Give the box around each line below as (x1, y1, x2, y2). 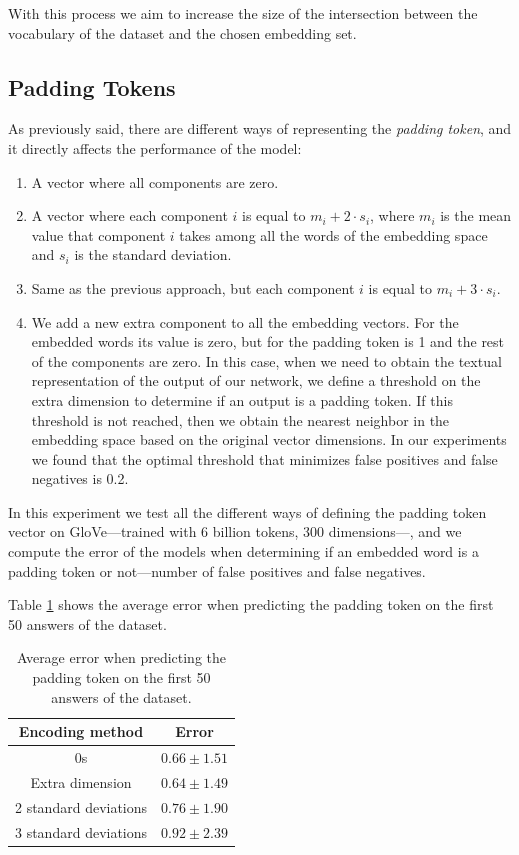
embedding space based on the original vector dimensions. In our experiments (31, 429, 507, 450)
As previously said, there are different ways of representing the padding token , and (8, 118, 512, 139)
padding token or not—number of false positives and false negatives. (8, 560, 426, 581)
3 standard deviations (15, 821, 148, 842)
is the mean (440, 205, 512, 226)
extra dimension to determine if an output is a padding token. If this (31, 389, 453, 410)
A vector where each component (31, 205, 228, 226)
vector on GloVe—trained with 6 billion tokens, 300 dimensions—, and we (8, 521, 462, 542)
